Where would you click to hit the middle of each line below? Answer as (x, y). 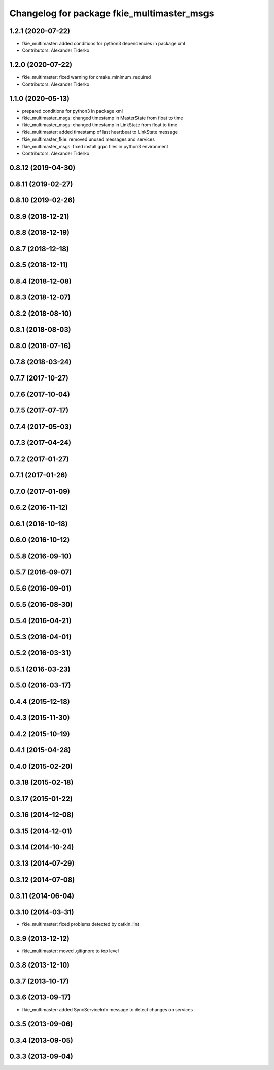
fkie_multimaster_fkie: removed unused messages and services (88, 139)
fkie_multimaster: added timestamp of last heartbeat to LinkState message (100, 132)
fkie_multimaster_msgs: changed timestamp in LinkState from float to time (100, 125)
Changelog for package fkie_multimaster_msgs (112, 13)
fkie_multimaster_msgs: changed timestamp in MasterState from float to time (102, 118)
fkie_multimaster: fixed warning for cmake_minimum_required (87, 77)
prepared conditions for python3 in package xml (73, 111)
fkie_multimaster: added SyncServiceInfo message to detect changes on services (108, 1010)
